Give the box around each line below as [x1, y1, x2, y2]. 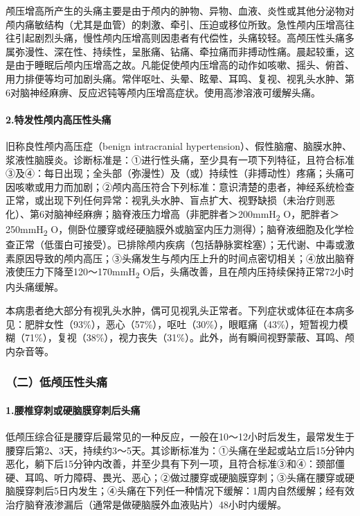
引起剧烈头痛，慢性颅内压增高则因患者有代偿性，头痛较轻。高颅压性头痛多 [15, 31, 354, 45]
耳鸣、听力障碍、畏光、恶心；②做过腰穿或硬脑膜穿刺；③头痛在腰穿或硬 [24, 470, 354, 484]
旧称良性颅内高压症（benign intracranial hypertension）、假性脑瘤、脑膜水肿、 [6, 138, 352, 153]
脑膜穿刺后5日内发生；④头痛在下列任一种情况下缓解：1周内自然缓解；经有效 [6, 483, 354, 498]
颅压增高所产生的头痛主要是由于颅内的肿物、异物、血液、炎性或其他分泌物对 [6, 3, 354, 17]
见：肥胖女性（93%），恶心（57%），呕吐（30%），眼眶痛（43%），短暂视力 [6, 316, 339, 331]
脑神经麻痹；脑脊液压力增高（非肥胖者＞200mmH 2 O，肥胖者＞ [53, 206, 340, 223]
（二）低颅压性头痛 [6, 373, 108, 390]
